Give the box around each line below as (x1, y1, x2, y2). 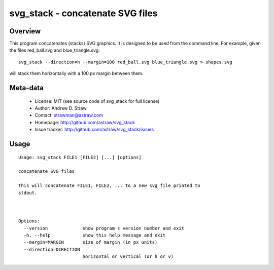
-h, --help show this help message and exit (23, 232, 166, 238)
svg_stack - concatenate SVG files (9, 8, 158, 19)
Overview (9, 27, 41, 35)
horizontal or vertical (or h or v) (82, 254, 174, 259)
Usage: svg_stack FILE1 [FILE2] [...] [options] (18, 155, 142, 160)
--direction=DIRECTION (23, 246, 80, 252)
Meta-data (9, 84, 44, 92)
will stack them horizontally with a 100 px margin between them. (9, 70, 144, 76)
